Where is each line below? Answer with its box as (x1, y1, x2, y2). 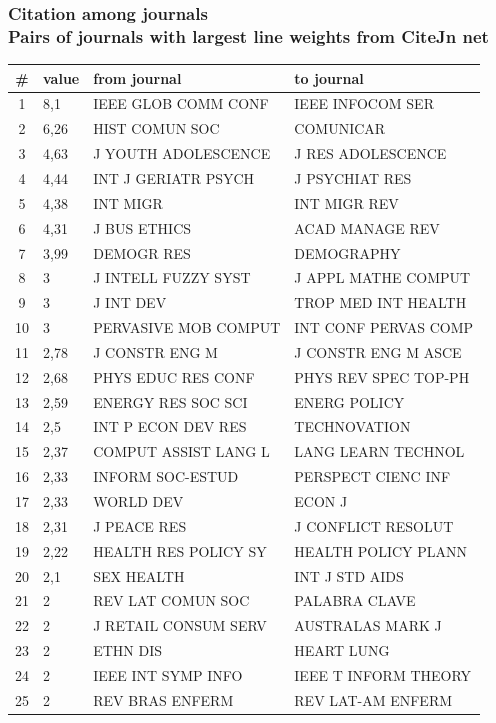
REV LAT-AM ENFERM (294, 689, 453, 710)
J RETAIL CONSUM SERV (93, 615, 267, 636)
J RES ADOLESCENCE (294, 143, 447, 164)
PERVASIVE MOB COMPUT (93, 317, 281, 338)
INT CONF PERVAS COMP (294, 317, 474, 338)
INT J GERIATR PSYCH (93, 168, 255, 189)
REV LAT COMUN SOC (93, 590, 250, 611)
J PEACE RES (93, 515, 187, 536)
